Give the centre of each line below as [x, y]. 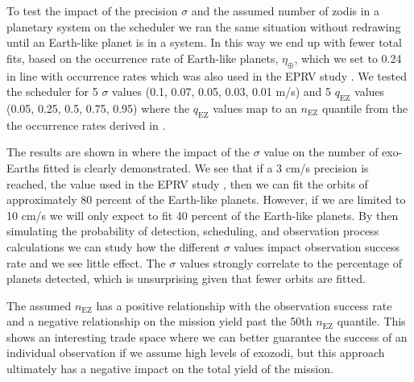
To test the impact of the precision [92, 10]
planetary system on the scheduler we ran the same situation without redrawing [204, 26]
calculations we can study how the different [114, 246]
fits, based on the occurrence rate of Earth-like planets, [143, 58]
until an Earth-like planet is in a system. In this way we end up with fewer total [204, 42]
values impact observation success [317, 246]
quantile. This [371, 321]
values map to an [255, 108]
